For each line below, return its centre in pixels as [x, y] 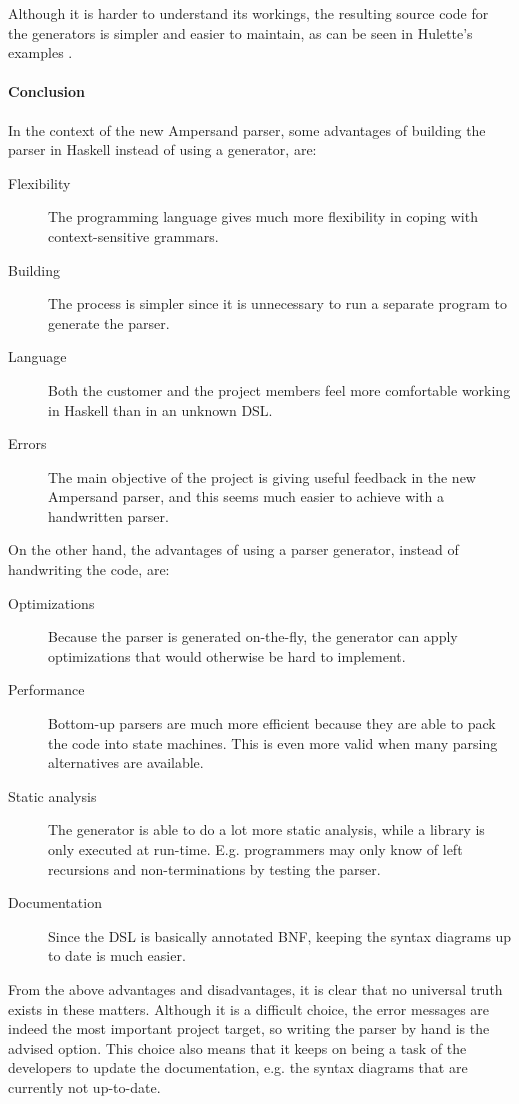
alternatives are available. [126, 762]
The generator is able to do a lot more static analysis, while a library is [266, 829]
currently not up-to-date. [84, 1086]
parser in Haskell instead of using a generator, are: [162, 149]
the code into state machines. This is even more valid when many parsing [273, 742]
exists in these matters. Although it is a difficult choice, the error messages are [249, 1008]
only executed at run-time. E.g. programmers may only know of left [255, 849]
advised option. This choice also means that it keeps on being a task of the [237, 1047]
